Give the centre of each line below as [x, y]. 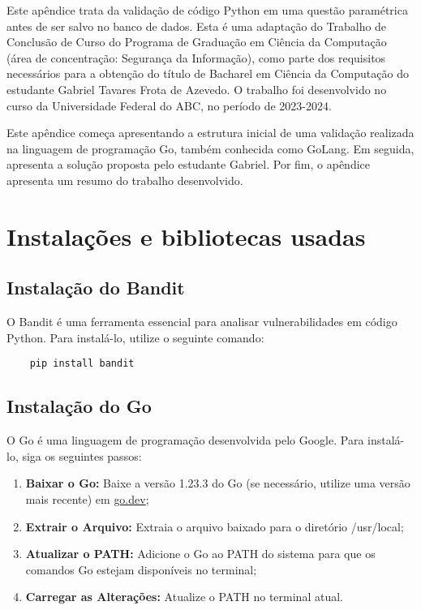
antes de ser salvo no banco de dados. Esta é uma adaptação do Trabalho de [197, 26]
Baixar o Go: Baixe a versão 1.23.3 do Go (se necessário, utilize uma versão [218, 483]
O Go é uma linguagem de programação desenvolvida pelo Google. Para [185, 440]
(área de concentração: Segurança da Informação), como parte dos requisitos [196, 57]
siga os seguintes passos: [82, 455]
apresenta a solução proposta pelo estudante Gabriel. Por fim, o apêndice [188, 164]
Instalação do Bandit [96, 288]
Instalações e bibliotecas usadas [186, 236]
